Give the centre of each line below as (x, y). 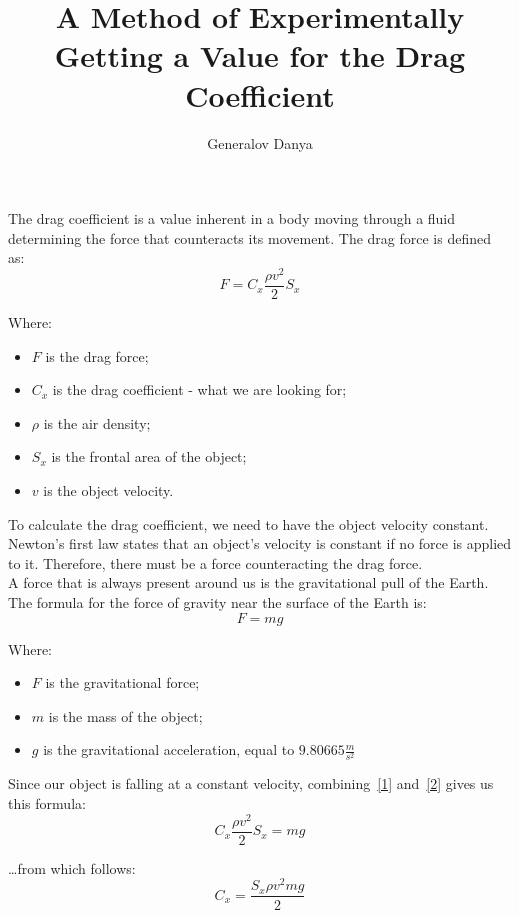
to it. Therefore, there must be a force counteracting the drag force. (215, 562)
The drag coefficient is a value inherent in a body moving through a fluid (232, 218)
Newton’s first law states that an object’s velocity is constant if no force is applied (260, 543)
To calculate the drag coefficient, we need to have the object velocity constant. (248, 523)
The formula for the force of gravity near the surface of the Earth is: (217, 601)
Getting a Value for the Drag (260, 55)
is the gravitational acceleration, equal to (169, 749)
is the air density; (97, 422)
